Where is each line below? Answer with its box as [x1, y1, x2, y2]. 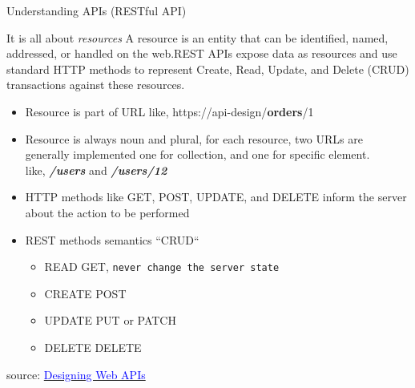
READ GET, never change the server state [44, 258, 280, 275]
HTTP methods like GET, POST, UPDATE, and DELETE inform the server [25, 188, 407, 205]
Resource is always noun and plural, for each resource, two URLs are [25, 130, 363, 147]
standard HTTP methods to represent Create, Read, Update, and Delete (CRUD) [6, 60, 409, 77]
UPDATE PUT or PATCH [44, 312, 176, 329]
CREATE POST [44, 285, 127, 301]
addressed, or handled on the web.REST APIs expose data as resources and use [6, 45, 397, 62]
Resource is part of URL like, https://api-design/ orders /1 [25, 103, 314, 119]
